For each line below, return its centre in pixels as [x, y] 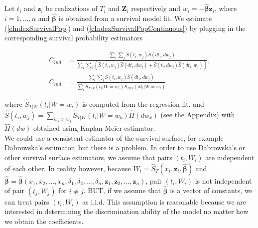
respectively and [156, 8]
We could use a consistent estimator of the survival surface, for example [114, 137]
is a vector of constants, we [211, 190]
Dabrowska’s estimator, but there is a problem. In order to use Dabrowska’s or [125, 147]
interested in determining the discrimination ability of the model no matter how [127, 211]
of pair [15, 190]
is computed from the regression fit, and [143, 104]
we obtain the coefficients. [44, 221]
